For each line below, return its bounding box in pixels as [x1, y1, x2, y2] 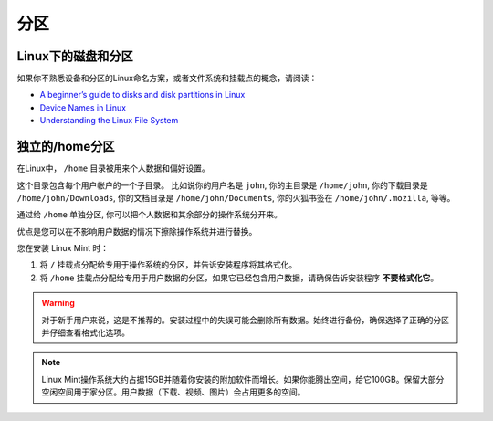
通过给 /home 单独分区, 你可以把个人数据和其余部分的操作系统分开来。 [16, 209, 283, 220]
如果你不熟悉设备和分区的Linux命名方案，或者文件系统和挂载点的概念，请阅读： [16, 73, 318, 84]
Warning [41, 298, 75, 309]
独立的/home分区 [16, 139, 115, 154]
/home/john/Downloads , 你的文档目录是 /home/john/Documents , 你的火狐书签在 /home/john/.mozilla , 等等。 [16, 192, 456, 203]
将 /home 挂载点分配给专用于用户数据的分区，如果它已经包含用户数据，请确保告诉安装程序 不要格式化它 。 [39, 272, 438, 283]
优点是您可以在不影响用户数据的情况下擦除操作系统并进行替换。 [16, 226, 257, 237]
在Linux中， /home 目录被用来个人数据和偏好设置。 [16, 163, 210, 174]
